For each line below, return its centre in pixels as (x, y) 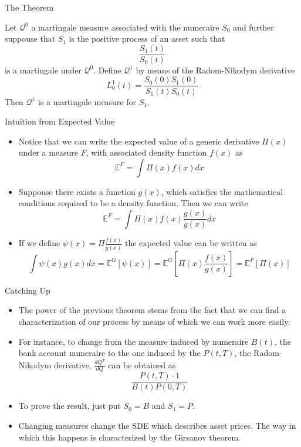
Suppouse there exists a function (77, 191)
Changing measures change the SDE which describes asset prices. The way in (157, 426)
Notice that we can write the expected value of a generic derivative (139, 141)
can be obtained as (142, 364)
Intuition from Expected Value (60, 121)
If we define (39, 243)
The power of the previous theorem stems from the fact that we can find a (152, 310)
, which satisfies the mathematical (222, 191)
